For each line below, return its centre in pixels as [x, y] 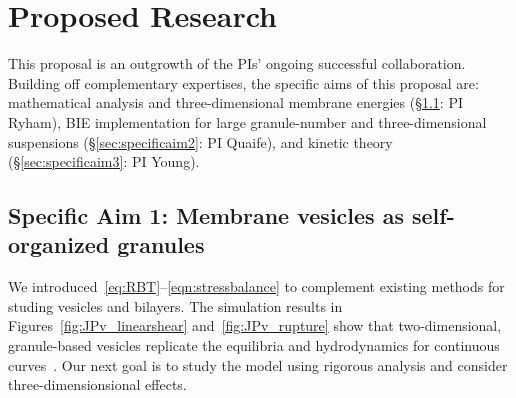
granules [161, 244]
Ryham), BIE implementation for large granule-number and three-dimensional [247, 121]
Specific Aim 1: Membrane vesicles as [206, 215]
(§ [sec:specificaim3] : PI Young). [104, 161]
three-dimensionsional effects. [97, 384]
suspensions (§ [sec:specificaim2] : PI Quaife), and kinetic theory [200, 141]
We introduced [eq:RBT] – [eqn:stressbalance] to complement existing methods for [256, 286]
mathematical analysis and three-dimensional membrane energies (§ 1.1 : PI [236, 102]
